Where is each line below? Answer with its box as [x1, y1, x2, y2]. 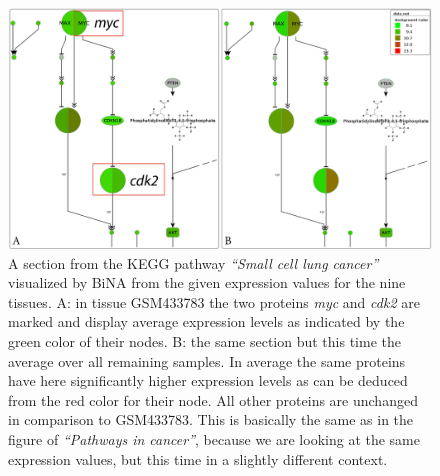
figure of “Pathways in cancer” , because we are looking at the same [8, 428, 420, 449]
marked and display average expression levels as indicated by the [8, 311, 405, 332]
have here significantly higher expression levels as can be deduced [8, 370, 408, 391]
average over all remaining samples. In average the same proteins [8, 350, 406, 371]
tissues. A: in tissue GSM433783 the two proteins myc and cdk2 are [8, 291, 420, 312]
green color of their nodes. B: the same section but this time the [8, 330, 401, 351]
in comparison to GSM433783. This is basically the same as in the [8, 409, 414, 430]
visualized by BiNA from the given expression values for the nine [8, 272, 406, 293]
